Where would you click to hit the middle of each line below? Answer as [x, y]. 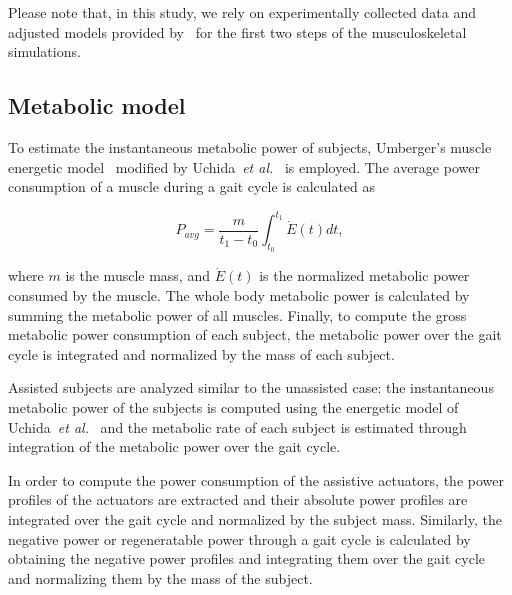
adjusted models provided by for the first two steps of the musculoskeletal [237, 31]
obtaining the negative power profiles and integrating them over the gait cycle [247, 558]
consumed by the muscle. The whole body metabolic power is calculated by [239, 295]
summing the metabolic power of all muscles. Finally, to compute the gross [237, 314]
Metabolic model [97, 105]
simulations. [44, 51]
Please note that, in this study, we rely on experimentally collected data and [242, 12]
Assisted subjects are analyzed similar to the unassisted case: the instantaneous [251, 387]
